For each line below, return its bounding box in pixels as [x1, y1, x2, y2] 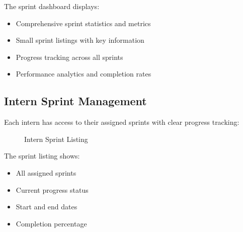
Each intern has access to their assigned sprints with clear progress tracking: [4, 117, 239, 127]
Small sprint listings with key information [16, 35, 144, 45]
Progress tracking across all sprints [16, 51, 123, 62]
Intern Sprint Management [4, 93, 147, 109]
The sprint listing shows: [4, 150, 80, 161]
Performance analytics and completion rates [16, 68, 151, 79]
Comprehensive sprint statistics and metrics [16, 18, 151, 28]
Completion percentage [16, 218, 87, 228]
